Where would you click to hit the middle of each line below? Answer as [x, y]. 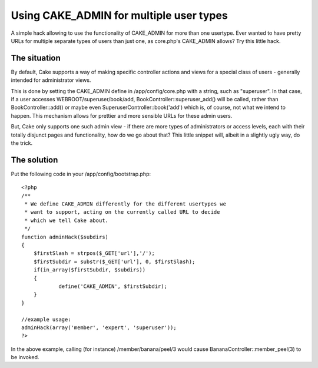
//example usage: [46, 319]
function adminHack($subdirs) [65, 237]
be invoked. [25, 357]
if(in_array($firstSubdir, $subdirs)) [90, 270]
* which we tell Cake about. [67, 220]
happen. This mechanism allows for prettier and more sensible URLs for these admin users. [122, 115]
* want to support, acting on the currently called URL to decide [122, 212]
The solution [34, 160]
